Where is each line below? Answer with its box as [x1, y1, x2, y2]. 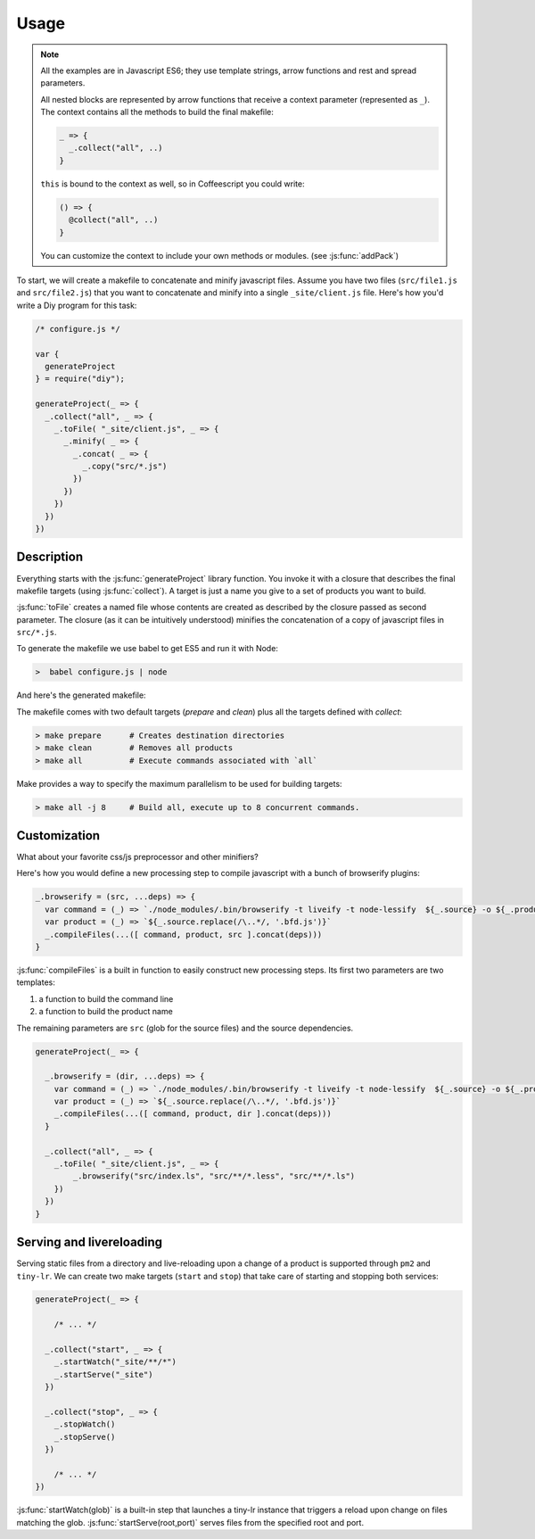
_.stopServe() [53, 1432, 116, 1442]
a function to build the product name [38, 1006, 173, 1017]
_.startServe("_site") [53, 1369, 153, 1379]
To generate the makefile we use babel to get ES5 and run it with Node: [16, 643, 278, 654]
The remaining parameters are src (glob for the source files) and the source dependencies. [16, 1022, 354, 1033]
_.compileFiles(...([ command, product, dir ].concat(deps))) [53, 1109, 332, 1119]
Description [16, 550, 84, 565]
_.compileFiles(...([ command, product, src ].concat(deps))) [45, 929, 323, 939]
